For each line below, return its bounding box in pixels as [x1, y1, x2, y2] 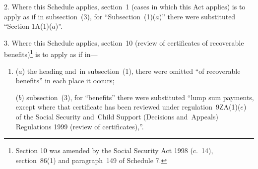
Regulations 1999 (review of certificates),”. [15, 121, 144, 131]
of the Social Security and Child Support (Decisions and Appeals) [15, 112, 218, 121]
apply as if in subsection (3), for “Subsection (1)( [4, 11, 156, 21]
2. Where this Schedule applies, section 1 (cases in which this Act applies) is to [4, 1, 246, 11]
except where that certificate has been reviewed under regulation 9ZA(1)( [15, 102, 241, 112]
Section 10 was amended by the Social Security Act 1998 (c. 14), [15, 145, 213, 156]
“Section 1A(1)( [4, 21, 52, 31]
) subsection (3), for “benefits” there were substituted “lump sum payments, [21, 92, 254, 102]
